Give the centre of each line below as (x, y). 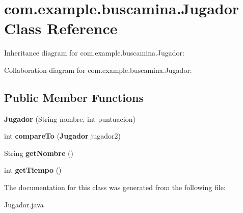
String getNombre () (39, 153)
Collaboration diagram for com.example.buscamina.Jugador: (98, 70)
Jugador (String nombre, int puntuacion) (70, 118)
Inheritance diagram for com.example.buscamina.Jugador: (94, 53)
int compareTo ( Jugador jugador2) (63, 136)
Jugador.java (24, 204)
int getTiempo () (33, 170)
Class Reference (61, 28)
